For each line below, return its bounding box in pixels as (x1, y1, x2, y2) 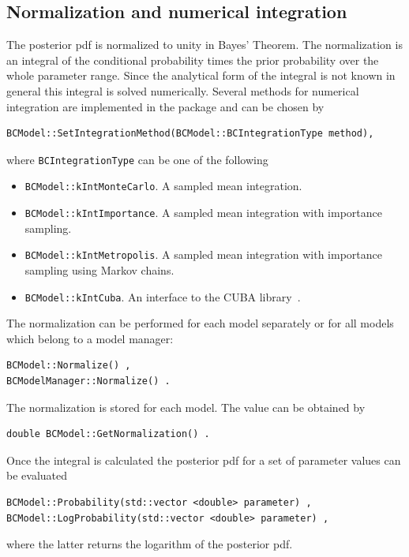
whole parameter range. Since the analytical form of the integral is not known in (6, 67, 396, 84)
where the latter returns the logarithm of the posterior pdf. (6, 536, 293, 552)
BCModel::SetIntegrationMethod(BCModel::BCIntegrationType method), (6, 128, 374, 140)
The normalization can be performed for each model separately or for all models (6, 315, 394, 331)
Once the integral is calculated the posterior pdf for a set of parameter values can (6, 451, 401, 468)
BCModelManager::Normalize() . (6, 376, 171, 387)
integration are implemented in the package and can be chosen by (6, 98, 325, 114)
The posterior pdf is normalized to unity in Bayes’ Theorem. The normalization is (6, 36, 403, 53)
